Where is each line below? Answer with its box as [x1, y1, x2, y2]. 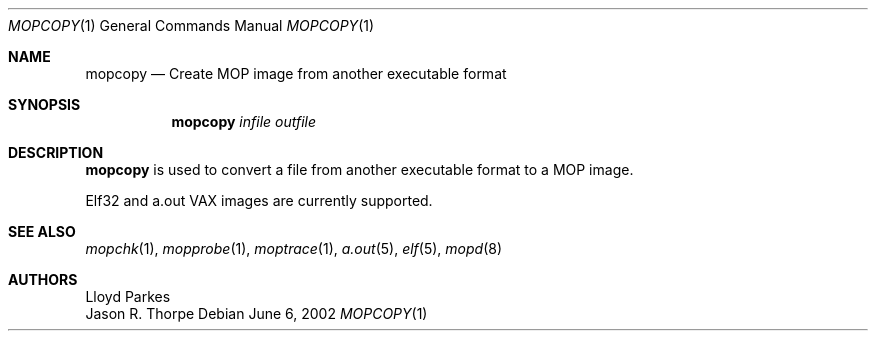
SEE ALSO [8, 223, 76, 240]
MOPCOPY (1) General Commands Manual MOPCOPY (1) [8, 17, 375, 34]
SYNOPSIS [8, 96, 81, 113]
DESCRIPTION [8, 144, 104, 161]
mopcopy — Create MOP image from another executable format [85, 65, 507, 82]
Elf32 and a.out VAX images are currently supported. [85, 192, 433, 209]
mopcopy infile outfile [171, 113, 317, 130]
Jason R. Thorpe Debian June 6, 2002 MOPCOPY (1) [85, 305, 428, 322]
